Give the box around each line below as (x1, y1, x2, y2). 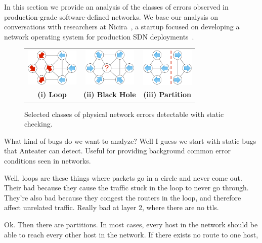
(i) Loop (37, 89, 67, 100)
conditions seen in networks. (4, 155, 91, 166)
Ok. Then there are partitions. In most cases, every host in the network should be (4, 219, 258, 229)
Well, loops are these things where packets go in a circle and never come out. (4, 172, 242, 183)
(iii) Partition (143, 89, 191, 100)
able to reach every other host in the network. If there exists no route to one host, (4, 229, 258, 239)
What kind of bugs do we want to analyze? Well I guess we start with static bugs (4, 135, 256, 146)
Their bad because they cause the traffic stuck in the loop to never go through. (4, 182, 249, 193)
